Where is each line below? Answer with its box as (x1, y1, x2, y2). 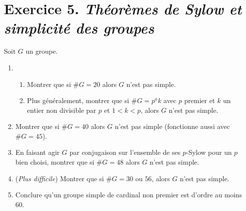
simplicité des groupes (4, 18, 154, 38)
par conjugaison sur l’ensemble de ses (69, 147, 181, 157)
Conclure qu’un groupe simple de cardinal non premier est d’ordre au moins (15, 190, 242, 200)
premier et (184, 95, 215, 105)
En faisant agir (15, 147, 60, 157)
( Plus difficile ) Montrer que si (15, 173, 104, 183)
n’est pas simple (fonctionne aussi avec (114, 121, 230, 131)
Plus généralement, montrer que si (27, 95, 129, 105)
